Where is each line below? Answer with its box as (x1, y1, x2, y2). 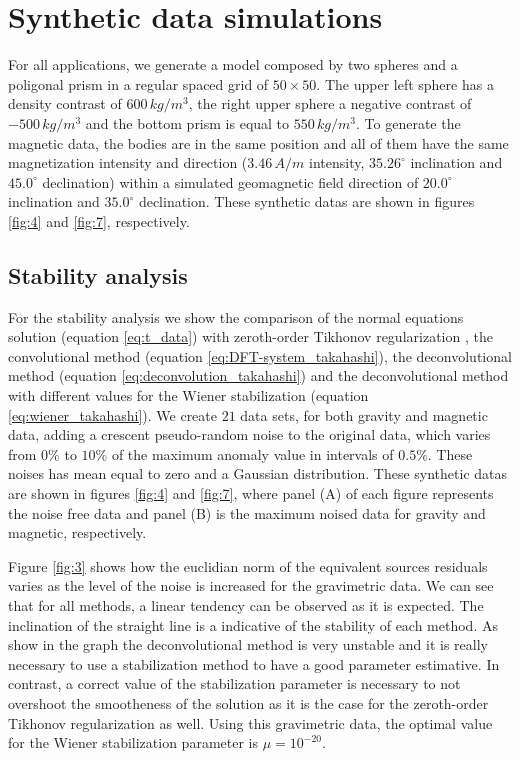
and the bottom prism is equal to (85, 112, 290, 133)
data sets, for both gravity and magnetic (240, 404, 488, 425)
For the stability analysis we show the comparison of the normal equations (8, 306, 464, 327)
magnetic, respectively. (8, 522, 147, 543)
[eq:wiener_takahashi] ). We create (8, 404, 218, 425)
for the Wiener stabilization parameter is (8, 732, 258, 753)
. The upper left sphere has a (316, 73, 494, 94)
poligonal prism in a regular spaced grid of (8, 73, 269, 94)
